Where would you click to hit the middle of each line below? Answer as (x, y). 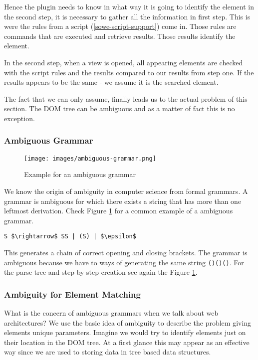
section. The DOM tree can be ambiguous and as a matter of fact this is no (120, 108)
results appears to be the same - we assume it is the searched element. (111, 82)
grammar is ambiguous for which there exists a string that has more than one (123, 201)
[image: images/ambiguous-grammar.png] (90, 158)
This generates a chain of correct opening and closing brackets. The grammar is (126, 253)
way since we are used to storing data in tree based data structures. (108, 352)
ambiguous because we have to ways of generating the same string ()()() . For (124, 262)
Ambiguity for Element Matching (72, 294)
